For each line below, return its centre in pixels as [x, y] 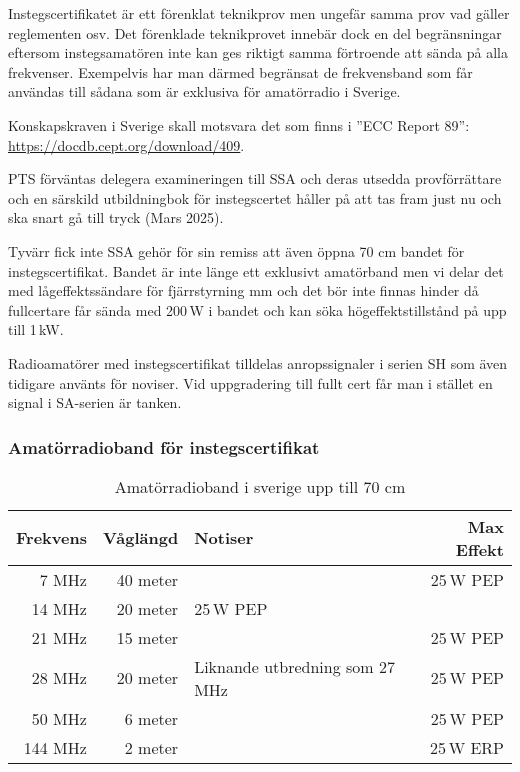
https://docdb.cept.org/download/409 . [126, 144]
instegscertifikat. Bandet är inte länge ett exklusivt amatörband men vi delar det [256, 270]
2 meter [151, 747]
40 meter [147, 579]
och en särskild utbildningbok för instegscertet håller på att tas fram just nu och [255, 197]
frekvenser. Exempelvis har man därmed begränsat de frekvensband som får [240, 71]
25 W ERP [466, 747]
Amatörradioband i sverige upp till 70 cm [260, 486]
